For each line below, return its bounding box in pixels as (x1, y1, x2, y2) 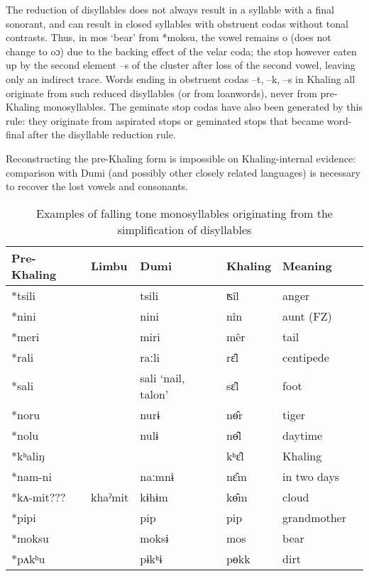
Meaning (282, 257, 332, 275)
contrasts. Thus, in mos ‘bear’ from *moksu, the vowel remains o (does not (6, 30, 331, 45)
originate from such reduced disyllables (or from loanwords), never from (6, 85, 317, 100)
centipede (282, 348, 329, 365)
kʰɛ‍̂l (226, 447, 244, 464)
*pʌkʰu (11, 550, 45, 567)
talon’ (140, 385, 169, 402)
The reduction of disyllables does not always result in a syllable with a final (6, 2, 334, 16)
